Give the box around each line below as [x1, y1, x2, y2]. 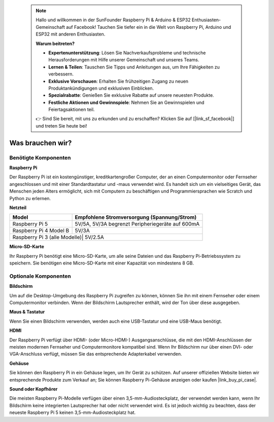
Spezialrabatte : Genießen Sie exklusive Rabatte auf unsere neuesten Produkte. [48, 92, 214, 98]
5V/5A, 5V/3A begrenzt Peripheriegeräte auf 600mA [75, 220, 200, 227]
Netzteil [9, 204, 27, 210]
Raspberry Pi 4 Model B [12, 227, 70, 234]
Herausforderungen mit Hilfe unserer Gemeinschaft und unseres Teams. [48, 57, 199, 63]
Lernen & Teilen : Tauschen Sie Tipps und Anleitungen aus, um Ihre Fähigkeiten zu [48, 64, 220, 70]
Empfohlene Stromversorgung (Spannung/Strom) [75, 214, 197, 221]
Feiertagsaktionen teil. [48, 106, 95, 112]
